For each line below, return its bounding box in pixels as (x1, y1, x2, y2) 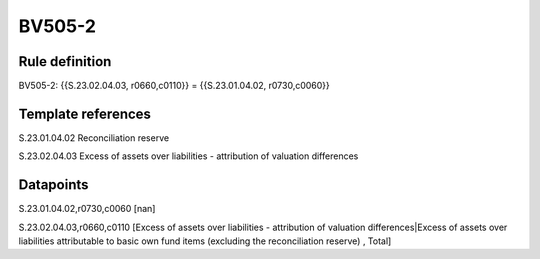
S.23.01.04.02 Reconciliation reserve (18, 131, 170, 144)
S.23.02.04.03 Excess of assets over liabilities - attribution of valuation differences (18, 150, 359, 162)
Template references (18, 105, 152, 122)
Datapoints (18, 176, 89, 194)
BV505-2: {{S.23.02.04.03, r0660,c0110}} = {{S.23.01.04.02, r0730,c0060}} (18, 80, 330, 92)
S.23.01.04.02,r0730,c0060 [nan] (18, 203, 156, 215)
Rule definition (18, 53, 112, 70)
